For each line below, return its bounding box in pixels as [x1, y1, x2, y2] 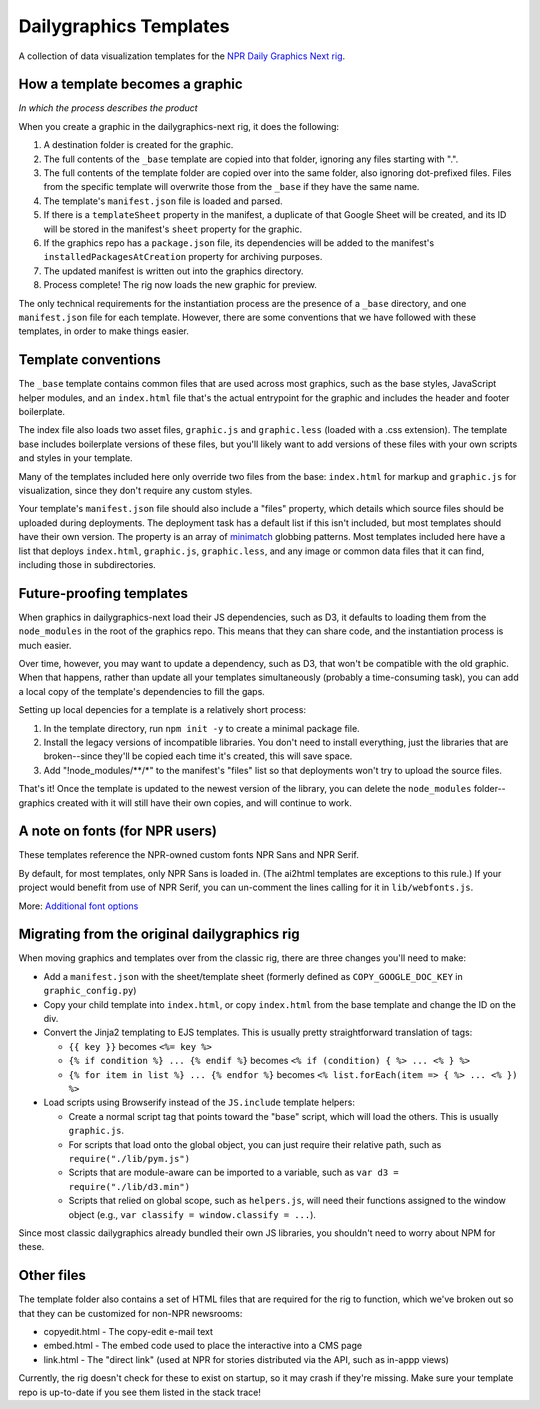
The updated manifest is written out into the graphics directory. [43, 265, 304, 277]
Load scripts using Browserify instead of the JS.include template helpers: [43, 1096, 355, 1109]
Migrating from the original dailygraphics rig [18, 926, 300, 943]
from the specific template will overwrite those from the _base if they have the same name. [43, 181, 420, 193]
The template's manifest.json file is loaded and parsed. [43, 195, 284, 207]
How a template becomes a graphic [18, 76, 244, 93]
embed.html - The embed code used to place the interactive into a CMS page [43, 1340, 363, 1352]
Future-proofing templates [18, 585, 189, 602]
